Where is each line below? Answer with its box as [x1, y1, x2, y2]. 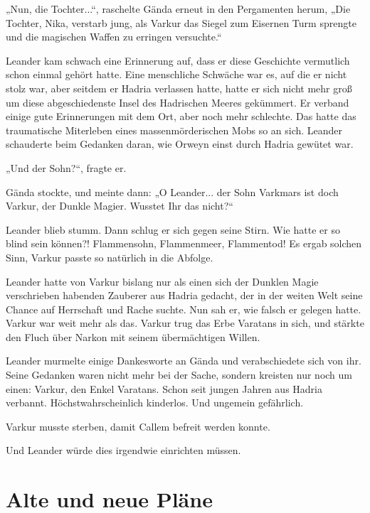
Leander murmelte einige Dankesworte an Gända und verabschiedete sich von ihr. [6, 353, 361, 368]
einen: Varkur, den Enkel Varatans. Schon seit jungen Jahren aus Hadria [6, 381, 322, 396]
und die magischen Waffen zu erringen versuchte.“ [6, 29, 222, 44]
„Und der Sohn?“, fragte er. [6, 160, 127, 175]
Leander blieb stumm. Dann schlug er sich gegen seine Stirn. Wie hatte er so [6, 222, 340, 237]
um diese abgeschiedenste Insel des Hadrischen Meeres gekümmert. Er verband [6, 94, 349, 109]
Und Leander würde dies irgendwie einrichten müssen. [6, 443, 241, 458]
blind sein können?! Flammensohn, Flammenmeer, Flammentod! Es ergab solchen [6, 236, 362, 251]
